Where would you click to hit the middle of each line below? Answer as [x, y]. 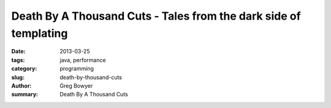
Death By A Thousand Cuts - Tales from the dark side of [156, 16]
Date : [18, 52]
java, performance [83, 60]
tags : [18, 60]
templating [40, 33]
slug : [18, 77]
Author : [21, 85]
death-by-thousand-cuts [91, 77]
